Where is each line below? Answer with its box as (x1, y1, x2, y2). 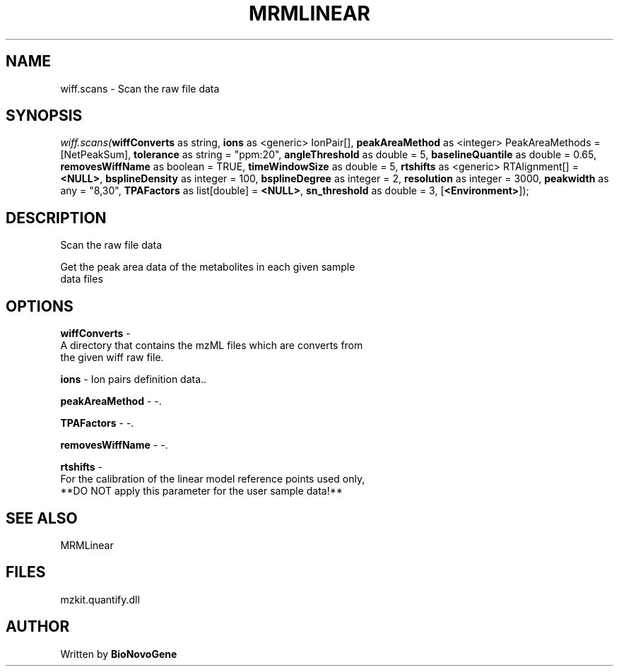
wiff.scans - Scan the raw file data (60, 82, 220, 95)
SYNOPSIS (6, 107, 83, 125)
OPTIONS (6, 297, 73, 315)
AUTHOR (6, 618, 70, 636)
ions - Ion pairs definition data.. (60, 373, 207, 386)
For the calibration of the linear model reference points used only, (60, 473, 365, 485)
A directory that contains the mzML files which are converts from (60, 339, 363, 352)
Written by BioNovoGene (60, 647, 177, 660)
